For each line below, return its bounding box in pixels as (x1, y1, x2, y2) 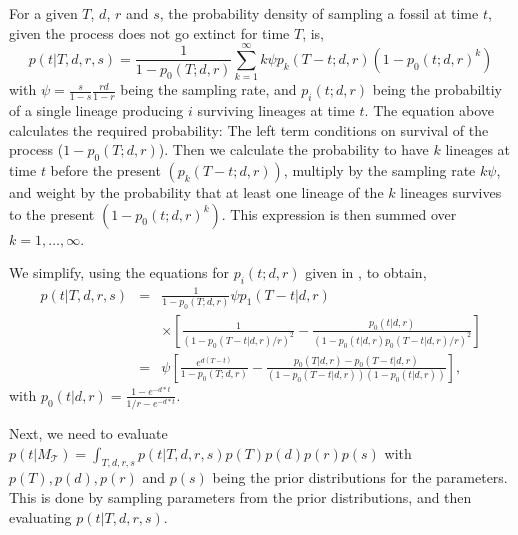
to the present (9, 203, 95, 224)
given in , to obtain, (305, 262, 427, 283)
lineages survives (400, 182, 502, 203)
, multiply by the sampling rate (283, 160, 476, 181)
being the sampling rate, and (120, 79, 297, 100)
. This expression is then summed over (221, 203, 457, 224)
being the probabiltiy (372, 79, 502, 100)
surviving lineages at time (197, 100, 355, 121)
